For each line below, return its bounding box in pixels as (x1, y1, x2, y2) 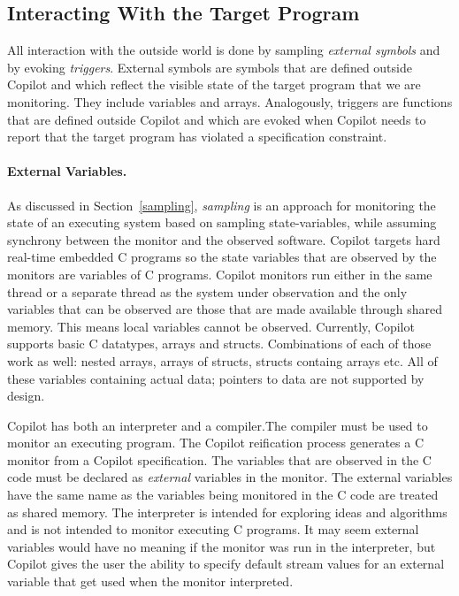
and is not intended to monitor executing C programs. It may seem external (7, 520, 419, 539)
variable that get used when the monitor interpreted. (7, 572, 294, 591)
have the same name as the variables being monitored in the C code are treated (7, 485, 439, 504)
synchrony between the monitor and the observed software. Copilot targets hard (7, 230, 440, 248)
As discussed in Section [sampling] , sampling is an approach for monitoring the (7, 195, 436, 214)
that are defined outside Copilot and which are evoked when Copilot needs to (7, 110, 426, 128)
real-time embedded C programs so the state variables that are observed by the (7, 248, 437, 266)
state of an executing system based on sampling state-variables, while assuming (7, 213, 437, 232)
